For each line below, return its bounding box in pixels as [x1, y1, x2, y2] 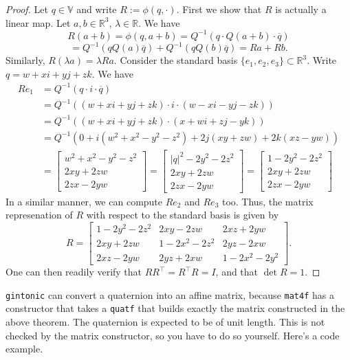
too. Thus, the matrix [221, 194, 314, 208]
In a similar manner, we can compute [6, 194, 163, 208]
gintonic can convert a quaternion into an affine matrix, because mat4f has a [6, 287, 334, 302]
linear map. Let [6, 15, 71, 30]
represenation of [6, 207, 73, 222]
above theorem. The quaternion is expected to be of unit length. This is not [6, 315, 325, 329]
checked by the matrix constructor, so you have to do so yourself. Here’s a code [6, 328, 340, 342]
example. [6, 341, 43, 356]
